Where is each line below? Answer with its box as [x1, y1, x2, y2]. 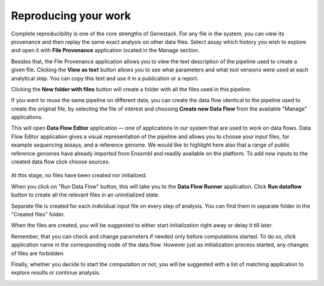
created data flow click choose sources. [11, 158, 110, 165]
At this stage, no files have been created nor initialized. [11, 172, 147, 179]
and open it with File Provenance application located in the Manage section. [11, 47, 200, 54]
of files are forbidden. [11, 249, 65, 257]
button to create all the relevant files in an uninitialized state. [11, 191, 160, 198]
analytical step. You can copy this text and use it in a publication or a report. [11, 75, 199, 82]
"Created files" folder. [11, 210, 65, 218]
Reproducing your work [11, 9, 131, 22]
